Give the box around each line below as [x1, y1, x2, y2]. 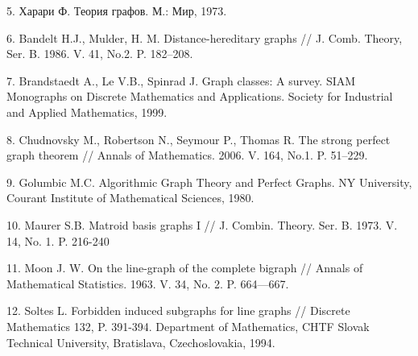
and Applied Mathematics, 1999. [6, 103, 168, 120]
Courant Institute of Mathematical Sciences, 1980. [6, 189, 255, 206]
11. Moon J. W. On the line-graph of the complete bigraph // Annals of [6, 259, 363, 276]
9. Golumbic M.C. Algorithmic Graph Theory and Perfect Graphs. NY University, [6, 173, 412, 190]
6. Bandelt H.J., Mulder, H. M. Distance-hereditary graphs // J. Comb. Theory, [6, 29, 403, 46]
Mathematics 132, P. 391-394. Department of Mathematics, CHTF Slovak [6, 317, 370, 334]
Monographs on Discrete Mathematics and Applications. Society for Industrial [6, 88, 393, 105]
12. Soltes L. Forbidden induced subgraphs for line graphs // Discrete [6, 302, 350, 319]
